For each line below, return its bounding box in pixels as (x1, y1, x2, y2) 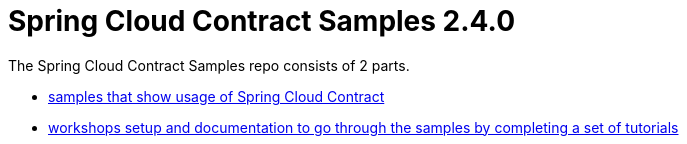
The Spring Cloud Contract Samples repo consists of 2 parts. (8, 56, 410, 74)
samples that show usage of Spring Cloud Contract (48, 87, 385, 105)
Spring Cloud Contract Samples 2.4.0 (8, 4, 516, 38)
